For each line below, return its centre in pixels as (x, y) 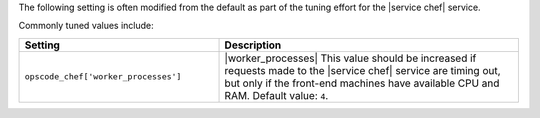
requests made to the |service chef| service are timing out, (362, 70)
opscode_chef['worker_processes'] (103, 76)
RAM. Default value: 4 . (276, 95)
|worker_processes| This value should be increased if (350, 58)
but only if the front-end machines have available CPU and (362, 83)
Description (253, 45)
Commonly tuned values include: (86, 26)
